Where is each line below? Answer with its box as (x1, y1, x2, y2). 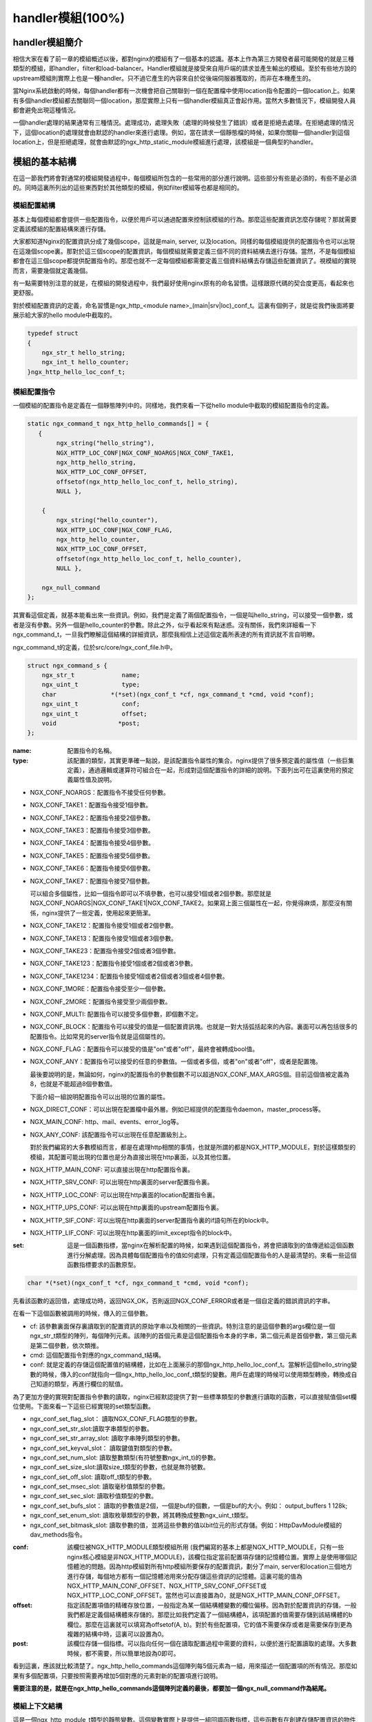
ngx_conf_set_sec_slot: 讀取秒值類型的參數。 (30, 1492, 158, 1500)
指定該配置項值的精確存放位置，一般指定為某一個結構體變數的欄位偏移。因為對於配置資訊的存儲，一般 (67, 1601, 357, 1609)
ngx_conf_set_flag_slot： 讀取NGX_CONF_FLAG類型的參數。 (30, 1415, 201, 1423)
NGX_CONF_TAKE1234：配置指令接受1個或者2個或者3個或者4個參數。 (30, 972, 229, 980)
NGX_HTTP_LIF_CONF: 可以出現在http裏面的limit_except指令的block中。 (30, 1228, 236, 1236)
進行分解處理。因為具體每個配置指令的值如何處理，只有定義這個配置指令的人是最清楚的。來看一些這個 (67, 1251, 357, 1259)
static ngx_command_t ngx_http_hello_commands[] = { (27, 420, 209, 428)
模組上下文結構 (12, 1701, 63, 1711)
